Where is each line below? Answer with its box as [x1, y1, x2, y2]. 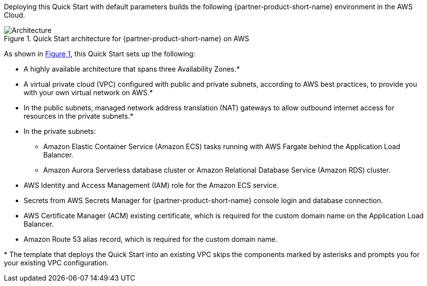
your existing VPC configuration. [4, 259, 109, 267]
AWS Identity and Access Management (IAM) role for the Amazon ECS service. [24, 181, 279, 189]
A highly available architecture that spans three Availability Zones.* [24, 65, 240, 73]
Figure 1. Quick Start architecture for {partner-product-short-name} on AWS [4, 34, 250, 43]
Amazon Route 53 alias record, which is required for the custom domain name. [24, 235, 278, 243]
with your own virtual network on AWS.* [24, 88, 153, 97]
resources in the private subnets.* [24, 112, 134, 120]
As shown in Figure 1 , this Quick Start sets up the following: [4, 50, 196, 58]
